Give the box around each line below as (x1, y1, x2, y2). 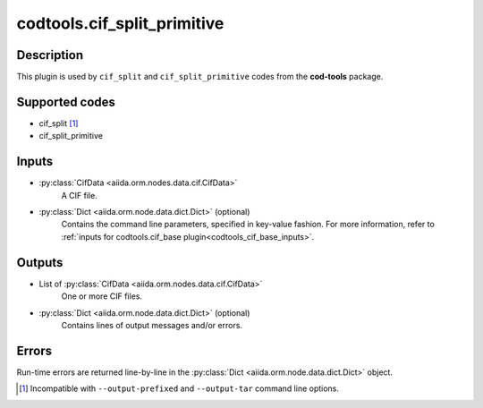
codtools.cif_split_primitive (16, 13, 225, 33)
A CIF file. (61, 190, 97, 200)
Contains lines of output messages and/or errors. (61, 319, 243, 330)
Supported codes (16, 94, 116, 109)
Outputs (16, 255, 64, 270)
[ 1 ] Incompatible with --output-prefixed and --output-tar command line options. (19, 383, 340, 394)
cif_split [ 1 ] (38, 117, 79, 129)
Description (16, 47, 84, 63)
